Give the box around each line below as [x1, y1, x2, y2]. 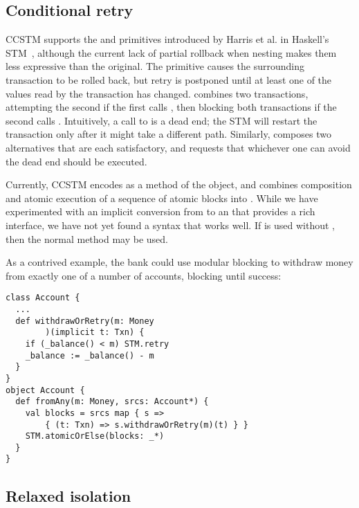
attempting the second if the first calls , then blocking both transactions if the [6, 100, 337, 114]
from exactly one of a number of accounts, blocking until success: [6, 268, 282, 282]
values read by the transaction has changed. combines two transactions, [6, 86, 309, 100]
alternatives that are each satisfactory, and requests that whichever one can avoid [6, 140, 351, 154]
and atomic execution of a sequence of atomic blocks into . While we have [6, 190, 318, 205]
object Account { [6, 385, 85, 395]
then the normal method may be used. [6, 231, 169, 246]
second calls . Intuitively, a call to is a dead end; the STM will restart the [6, 113, 317, 127]
